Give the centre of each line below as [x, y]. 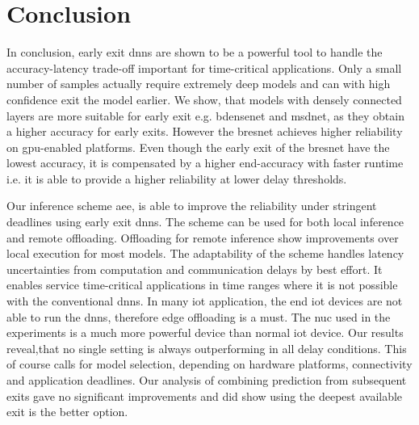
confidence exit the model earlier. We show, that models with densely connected [204, 99]
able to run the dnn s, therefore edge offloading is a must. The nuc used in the [199, 316]
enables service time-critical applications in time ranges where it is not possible [202, 285]
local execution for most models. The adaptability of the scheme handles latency [205, 253]
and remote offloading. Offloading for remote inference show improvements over [203, 237]
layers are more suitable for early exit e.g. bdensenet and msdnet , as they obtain [205, 115]
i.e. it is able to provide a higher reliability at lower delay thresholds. [177, 178]
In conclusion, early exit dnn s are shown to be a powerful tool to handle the [195, 52]
